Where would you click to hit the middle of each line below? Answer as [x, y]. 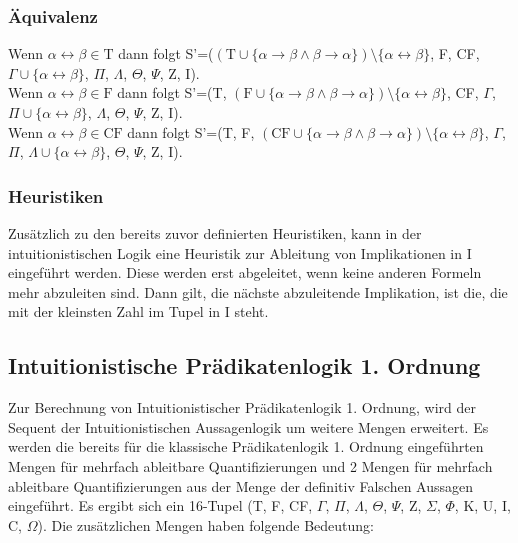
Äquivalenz [53, 15]
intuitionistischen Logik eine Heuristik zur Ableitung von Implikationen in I [240, 252]
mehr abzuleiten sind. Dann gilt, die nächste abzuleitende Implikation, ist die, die [258, 291]
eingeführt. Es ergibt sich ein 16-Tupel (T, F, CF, [160, 505]
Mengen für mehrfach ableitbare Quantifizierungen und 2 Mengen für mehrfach [250, 465]
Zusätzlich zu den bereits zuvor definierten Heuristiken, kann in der [215, 233]
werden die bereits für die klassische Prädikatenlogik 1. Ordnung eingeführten [246, 446]
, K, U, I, [482, 505]
